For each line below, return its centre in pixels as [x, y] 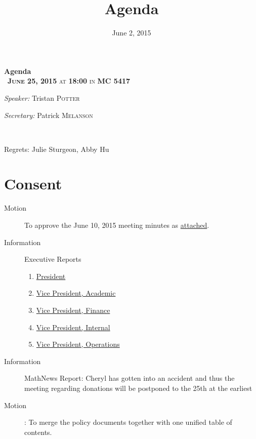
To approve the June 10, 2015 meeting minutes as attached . [117, 225]
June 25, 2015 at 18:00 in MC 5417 [69, 81]
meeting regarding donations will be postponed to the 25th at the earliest [138, 388]
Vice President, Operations [78, 344]
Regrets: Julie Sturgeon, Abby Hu [57, 149]
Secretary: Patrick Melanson [49, 115]
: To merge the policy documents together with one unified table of [128, 422]
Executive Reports [53, 259]
